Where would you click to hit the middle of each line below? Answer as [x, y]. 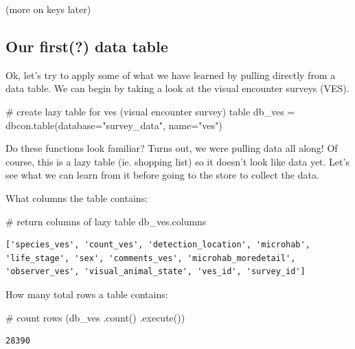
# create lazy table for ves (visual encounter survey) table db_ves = [150, 111]
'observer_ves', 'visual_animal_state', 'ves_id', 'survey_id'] [156, 272]
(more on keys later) [48, 9]
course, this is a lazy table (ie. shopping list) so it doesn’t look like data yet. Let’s [177, 161]
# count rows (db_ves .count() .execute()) [95, 317]
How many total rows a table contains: [87, 294]
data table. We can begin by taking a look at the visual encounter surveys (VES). [177, 88]
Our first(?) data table [87, 46]
